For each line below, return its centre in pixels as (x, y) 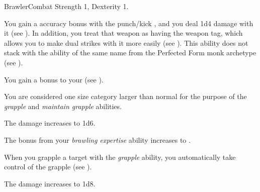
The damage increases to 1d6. (50, 123)
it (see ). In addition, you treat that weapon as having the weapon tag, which (123, 33)
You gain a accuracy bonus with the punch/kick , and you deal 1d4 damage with (129, 23)
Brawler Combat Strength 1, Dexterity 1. (66, 6)
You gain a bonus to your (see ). (54, 79)
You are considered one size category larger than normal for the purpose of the (125, 96)
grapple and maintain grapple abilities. (63, 106)
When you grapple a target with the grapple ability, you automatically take (120, 157)
